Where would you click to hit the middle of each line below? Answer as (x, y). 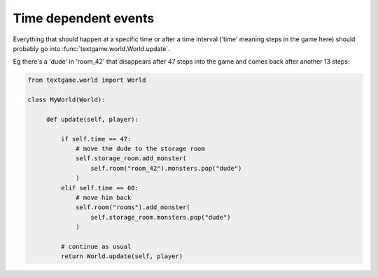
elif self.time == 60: (100, 188)
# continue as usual (96, 246)
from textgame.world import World (87, 80)
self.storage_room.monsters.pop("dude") (160, 217)
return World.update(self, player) (122, 256)
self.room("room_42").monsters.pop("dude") (166, 168)
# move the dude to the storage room (141, 149)
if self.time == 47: (96, 139)
